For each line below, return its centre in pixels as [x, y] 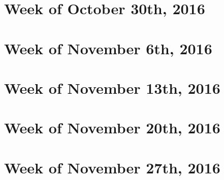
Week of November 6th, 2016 [108, 48]
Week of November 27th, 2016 [112, 167]
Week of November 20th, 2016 [112, 128]
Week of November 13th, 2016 [112, 87]
